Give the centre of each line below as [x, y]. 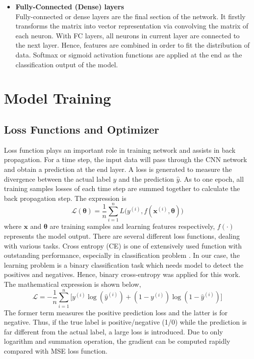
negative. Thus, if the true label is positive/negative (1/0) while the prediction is [126, 322]
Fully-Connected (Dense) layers [70, 6]
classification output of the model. [67, 64]
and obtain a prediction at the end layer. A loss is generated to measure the [118, 169]
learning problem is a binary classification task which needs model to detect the [124, 264]
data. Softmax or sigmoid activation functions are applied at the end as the [129, 54]
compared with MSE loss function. [56, 351]
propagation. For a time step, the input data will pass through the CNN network [126, 159]
